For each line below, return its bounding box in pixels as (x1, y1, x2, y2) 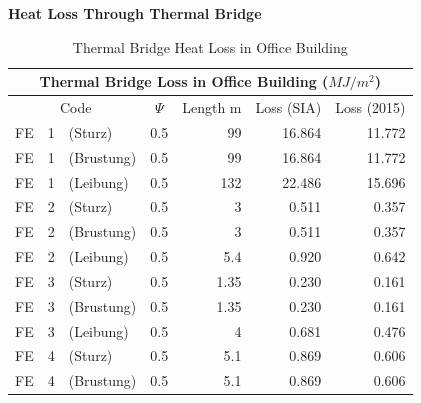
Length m (182, 97, 242, 118)
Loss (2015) (335, 97, 406, 118)
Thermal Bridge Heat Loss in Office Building (72, 36, 348, 57)
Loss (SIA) (255, 97, 322, 118)
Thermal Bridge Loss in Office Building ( (39, 71, 329, 92)
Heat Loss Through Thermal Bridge (8, 3, 262, 23)
